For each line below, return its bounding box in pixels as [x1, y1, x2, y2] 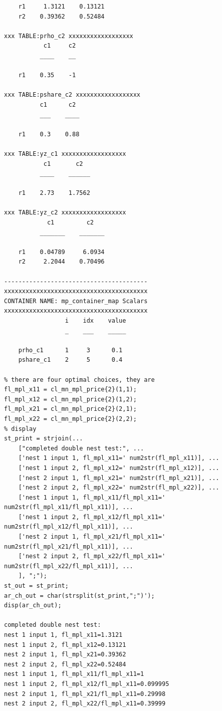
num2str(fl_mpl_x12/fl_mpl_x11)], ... [4, 523, 133, 531]
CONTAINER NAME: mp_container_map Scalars [4, 297, 148, 305]
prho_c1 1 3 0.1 [18, 346, 123, 354]
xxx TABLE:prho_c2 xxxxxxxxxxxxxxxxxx [4, 32, 133, 40]
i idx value [65, 317, 126, 324]
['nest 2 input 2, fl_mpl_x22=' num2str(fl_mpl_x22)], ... [18, 484, 219, 492]
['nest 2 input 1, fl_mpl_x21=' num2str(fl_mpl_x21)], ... [18, 474, 219, 482]
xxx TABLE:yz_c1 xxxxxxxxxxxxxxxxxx [4, 150, 126, 157]
